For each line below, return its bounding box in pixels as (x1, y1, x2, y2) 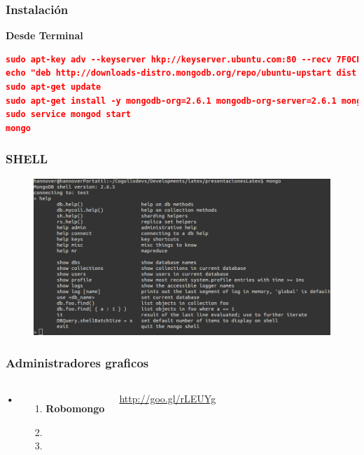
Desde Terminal (6, 28, 83, 43)
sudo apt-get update (6, 82, 101, 92)
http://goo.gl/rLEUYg (119, 391, 216, 405)
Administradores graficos (6, 353, 149, 371)
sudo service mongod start (6, 109, 132, 120)
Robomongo (45, 400, 105, 415)
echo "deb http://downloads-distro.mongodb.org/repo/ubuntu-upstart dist (6, 68, 357, 79)
